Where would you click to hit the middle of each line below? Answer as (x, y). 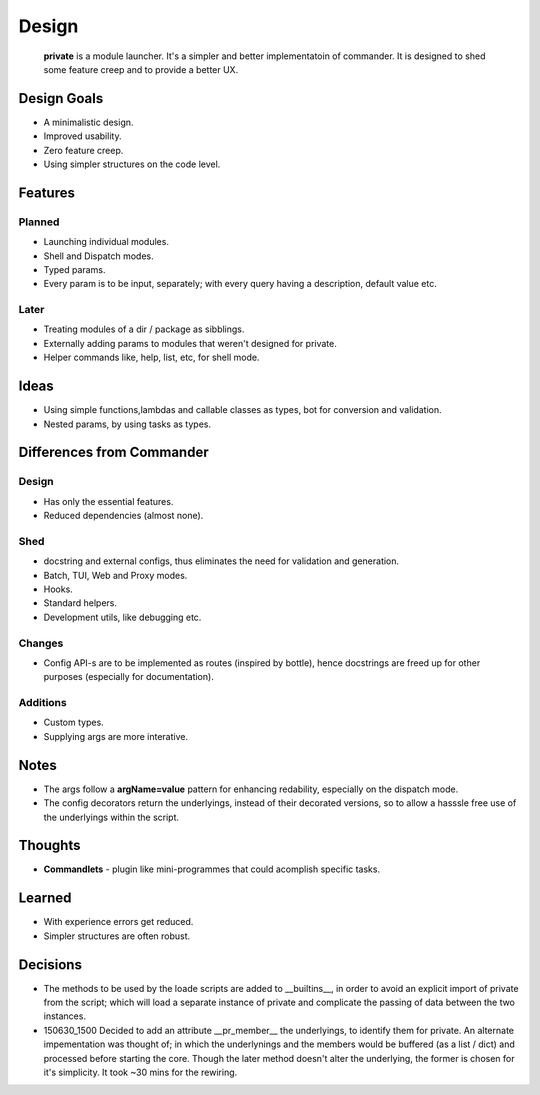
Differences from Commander (113, 452)
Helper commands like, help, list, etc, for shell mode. (151, 357)
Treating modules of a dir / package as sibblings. (144, 329)
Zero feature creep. (83, 150)
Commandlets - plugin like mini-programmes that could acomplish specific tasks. (211, 869)
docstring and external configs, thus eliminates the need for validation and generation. (221, 561)
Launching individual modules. (106, 242)
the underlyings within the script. (111, 817)
